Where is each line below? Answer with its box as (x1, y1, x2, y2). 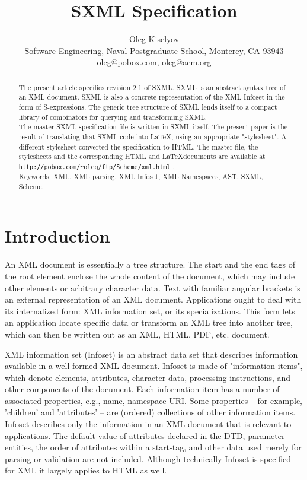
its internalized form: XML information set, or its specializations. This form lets (5, 304, 295, 317)
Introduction (5, 224, 110, 248)
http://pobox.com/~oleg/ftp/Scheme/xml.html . (18, 161, 175, 171)
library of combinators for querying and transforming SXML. (18, 112, 207, 122)
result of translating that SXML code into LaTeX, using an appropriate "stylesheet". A (18, 131, 287, 141)
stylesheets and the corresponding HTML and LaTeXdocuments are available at (18, 151, 266, 161)
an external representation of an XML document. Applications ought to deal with (5, 293, 302, 306)
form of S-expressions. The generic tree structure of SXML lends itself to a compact (18, 102, 277, 112)
